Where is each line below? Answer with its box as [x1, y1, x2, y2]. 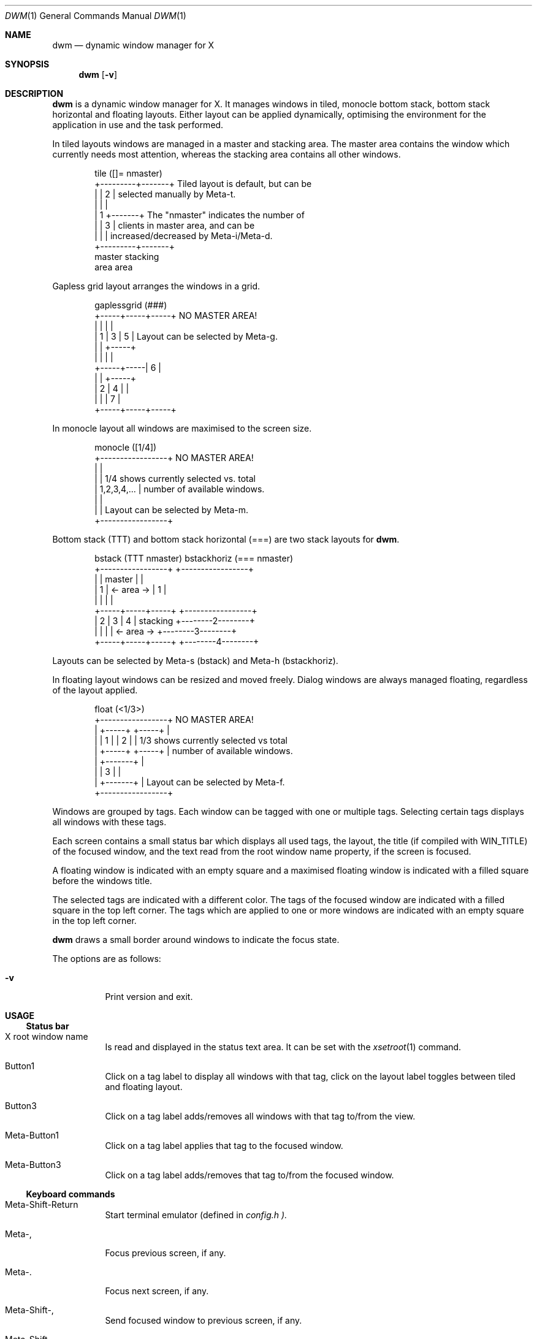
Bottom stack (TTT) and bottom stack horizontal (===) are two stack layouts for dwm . [52, 534, 400, 544]
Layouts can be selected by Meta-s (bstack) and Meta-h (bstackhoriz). [52, 655, 338, 666]
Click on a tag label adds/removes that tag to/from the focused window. [105, 1170, 394, 1180]
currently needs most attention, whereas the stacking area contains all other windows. [52, 149, 401, 159]
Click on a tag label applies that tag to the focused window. [105, 1140, 343, 1151]
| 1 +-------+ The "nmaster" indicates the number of [94, 210, 305, 220]
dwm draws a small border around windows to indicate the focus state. [52, 934, 340, 945]
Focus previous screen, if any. [105, 1248, 226, 1258]
